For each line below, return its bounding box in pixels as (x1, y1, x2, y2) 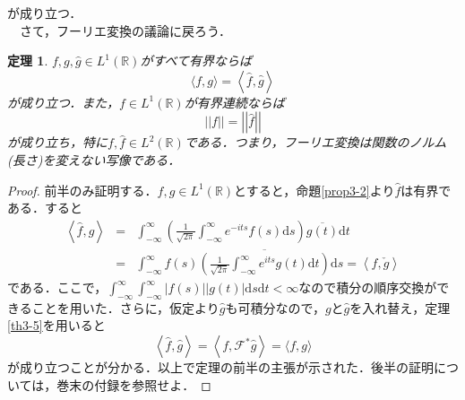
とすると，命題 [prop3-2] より (234, 180, 395, 199)
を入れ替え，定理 (349, 298, 451, 317)
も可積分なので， (225, 298, 325, 317)
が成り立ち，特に (7, 133, 108, 152)
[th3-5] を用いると (7, 316, 106, 335)
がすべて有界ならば (140, 51, 252, 70)
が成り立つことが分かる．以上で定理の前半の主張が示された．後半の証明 (7, 358, 434, 377)
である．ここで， (7, 278, 108, 297)
